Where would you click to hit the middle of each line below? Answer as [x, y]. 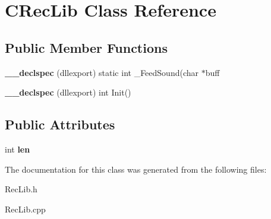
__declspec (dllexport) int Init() [68, 92]
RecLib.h [21, 189]
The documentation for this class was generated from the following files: [136, 169]
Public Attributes [60, 124]
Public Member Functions [86, 47]
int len [18, 149]
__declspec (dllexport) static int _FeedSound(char [102, 72]
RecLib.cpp [25, 209]
